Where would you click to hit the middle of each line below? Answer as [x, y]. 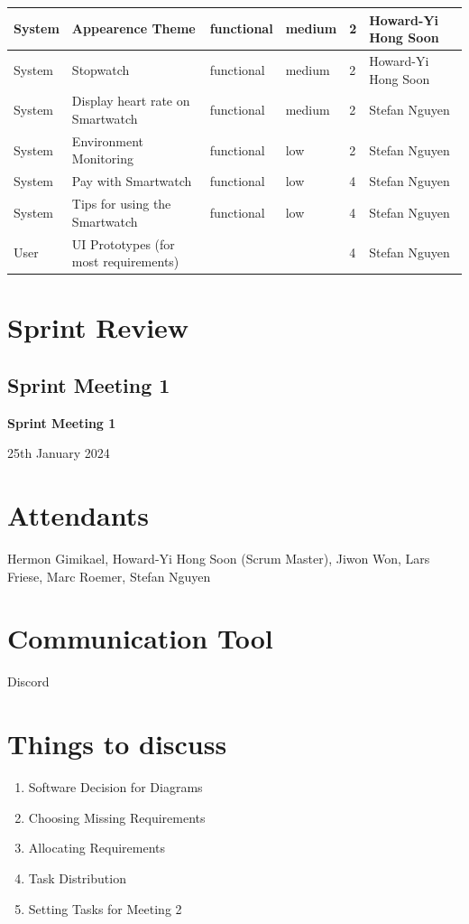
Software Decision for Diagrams [115, 787]
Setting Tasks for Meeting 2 [105, 908]
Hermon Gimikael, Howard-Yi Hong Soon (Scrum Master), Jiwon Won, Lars [219, 559]
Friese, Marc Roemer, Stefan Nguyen [109, 576]
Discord [28, 681]
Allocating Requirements [97, 848]
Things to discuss [117, 744]
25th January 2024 [59, 453]
